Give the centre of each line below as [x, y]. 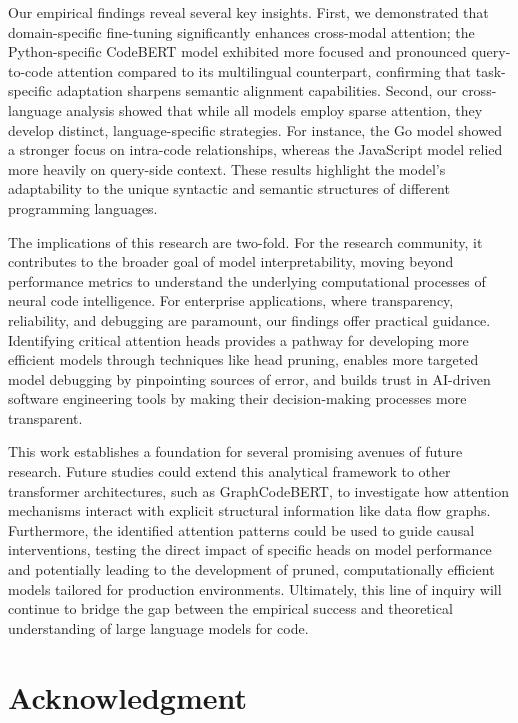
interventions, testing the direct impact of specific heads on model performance [250, 549]
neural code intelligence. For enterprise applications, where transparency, [231, 300]
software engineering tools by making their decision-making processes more [237, 398]
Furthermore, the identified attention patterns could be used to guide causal [241, 529]
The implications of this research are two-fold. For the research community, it [245, 241]
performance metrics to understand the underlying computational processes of [247, 280]
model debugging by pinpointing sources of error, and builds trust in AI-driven [249, 378]
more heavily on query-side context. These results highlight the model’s [227, 168]
